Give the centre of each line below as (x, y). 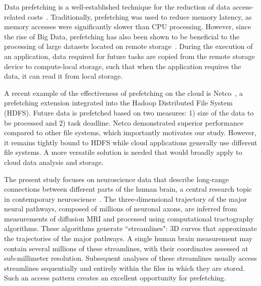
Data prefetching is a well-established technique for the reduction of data (117, 7)
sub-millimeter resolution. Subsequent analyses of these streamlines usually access (130, 258)
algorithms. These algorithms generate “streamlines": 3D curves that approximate (130, 228)
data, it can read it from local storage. (63, 76)
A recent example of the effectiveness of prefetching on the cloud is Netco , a (123, 93)
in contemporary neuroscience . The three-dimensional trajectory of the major (125, 198)
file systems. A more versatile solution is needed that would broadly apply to (123, 152)
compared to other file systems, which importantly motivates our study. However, (130, 132)
